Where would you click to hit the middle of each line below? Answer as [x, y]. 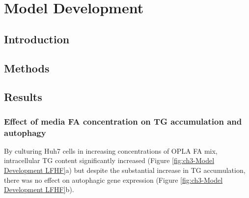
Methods [27, 68]
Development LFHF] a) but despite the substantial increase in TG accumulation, [125, 170]
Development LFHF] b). [39, 189]
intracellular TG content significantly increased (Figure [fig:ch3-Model [109, 160]
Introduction [37, 39]
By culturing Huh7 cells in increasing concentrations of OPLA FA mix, [111, 150]
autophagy [25, 132]
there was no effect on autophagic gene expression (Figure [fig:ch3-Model [113, 180]
